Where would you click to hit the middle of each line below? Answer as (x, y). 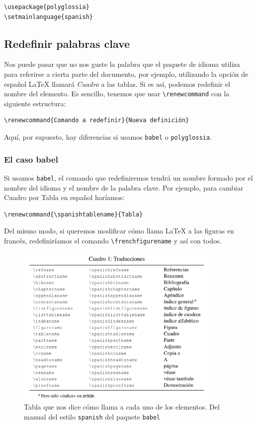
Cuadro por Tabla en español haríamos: (64, 197)
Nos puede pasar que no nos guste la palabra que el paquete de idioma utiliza (122, 64)
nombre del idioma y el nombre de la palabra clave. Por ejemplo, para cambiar (124, 187)
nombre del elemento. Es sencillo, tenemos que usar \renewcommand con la (117, 94)
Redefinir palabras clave (67, 43)
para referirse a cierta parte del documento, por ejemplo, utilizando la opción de (126, 74)
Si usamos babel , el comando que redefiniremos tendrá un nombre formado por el (128, 177)
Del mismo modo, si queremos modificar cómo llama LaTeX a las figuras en (119, 231)
